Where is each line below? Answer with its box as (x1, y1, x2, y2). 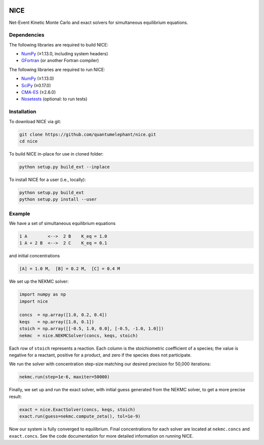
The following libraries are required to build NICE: (9, 42, 109, 47)
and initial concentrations (9, 253, 60, 259)
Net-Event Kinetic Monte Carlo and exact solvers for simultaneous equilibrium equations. (9, 20, 188, 25)
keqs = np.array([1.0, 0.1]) (19, 319, 95, 325)
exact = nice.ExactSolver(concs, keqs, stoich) (19, 406, 135, 412)
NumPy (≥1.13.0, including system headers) (21, 51, 109, 57)
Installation (9, 108, 37, 115)
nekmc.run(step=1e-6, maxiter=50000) (19, 374, 110, 380)
